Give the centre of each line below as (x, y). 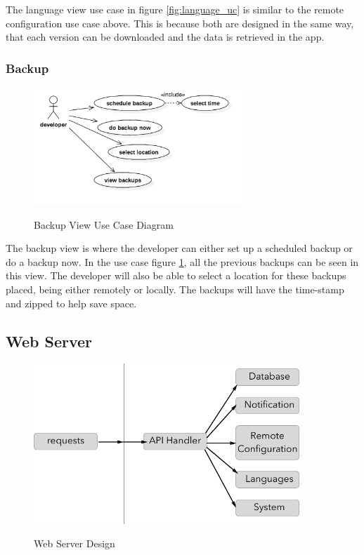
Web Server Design (74, 543)
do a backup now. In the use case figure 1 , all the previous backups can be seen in (182, 261)
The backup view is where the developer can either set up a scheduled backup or (179, 248)
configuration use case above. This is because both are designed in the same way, (180, 23)
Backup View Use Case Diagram (104, 224)
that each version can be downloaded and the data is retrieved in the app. (165, 37)
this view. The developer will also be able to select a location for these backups (176, 275)
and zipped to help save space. (71, 303)
